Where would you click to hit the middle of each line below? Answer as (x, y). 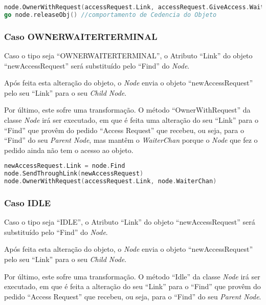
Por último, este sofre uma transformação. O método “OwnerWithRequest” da (127, 110)
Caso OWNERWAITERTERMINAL (81, 36)
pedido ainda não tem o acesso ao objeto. (69, 150)
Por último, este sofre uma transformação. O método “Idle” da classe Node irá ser (132, 276)
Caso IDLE (28, 202)
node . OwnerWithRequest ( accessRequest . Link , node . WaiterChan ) (110, 181)
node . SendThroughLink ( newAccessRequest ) (74, 174)
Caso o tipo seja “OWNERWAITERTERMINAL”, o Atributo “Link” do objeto (128, 55)
